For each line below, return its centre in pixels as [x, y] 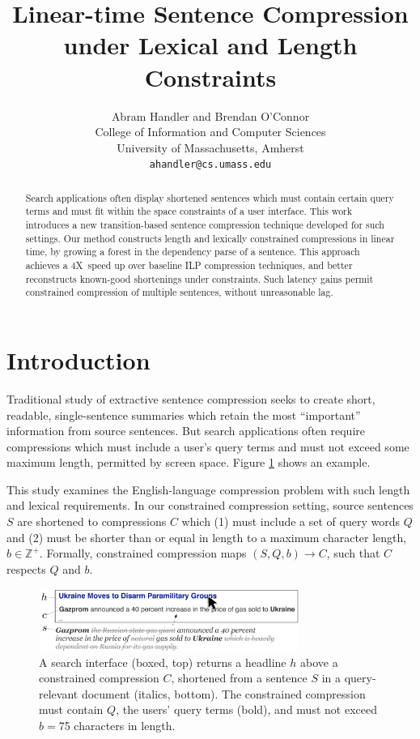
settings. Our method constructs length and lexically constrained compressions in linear [210, 238]
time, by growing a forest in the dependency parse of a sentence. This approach [193, 252]
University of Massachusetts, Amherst [210, 147]
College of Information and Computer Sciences [210, 132]
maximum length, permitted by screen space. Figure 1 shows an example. [189, 462]
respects [26, 568]
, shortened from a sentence [239, 678]
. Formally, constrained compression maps [143, 553]
